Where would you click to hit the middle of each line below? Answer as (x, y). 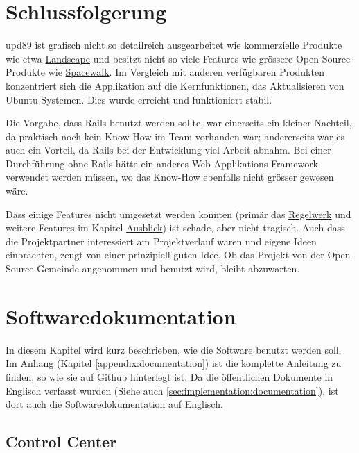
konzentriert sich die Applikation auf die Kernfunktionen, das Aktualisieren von (175, 85)
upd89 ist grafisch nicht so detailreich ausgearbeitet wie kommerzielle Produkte (174, 45)
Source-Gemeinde (42, 269)
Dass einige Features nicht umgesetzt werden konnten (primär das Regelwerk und (178, 214)
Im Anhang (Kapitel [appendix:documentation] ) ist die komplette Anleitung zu (174, 363)
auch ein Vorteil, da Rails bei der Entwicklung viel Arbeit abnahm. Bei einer (168, 150)
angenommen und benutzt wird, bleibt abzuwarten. (191, 269)
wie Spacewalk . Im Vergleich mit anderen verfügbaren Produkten (186, 72)
